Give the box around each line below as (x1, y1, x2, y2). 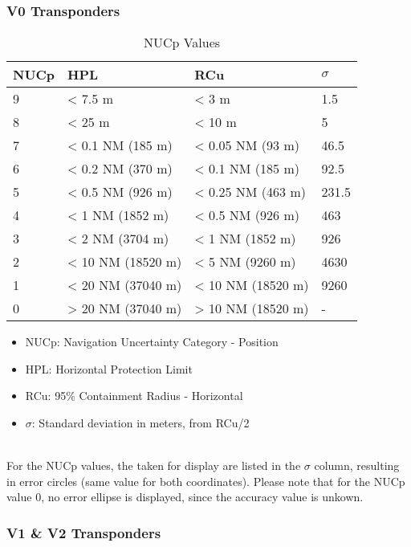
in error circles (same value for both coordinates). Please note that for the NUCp (6, 472, 405, 489)
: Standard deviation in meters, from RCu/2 (31, 414, 250, 431)
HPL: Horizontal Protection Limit (25, 360, 193, 377)
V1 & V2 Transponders (6, 522, 161, 542)
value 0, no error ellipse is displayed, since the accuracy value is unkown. (6, 488, 364, 505)
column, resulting (314, 457, 400, 474)
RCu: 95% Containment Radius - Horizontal (25, 387, 243, 404)
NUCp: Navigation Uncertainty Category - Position (25, 333, 279, 350)
